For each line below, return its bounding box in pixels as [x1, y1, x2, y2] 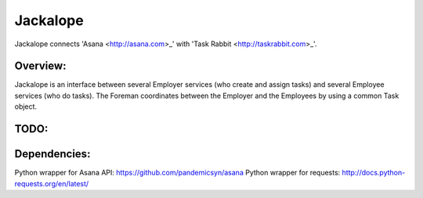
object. [14, 102, 38, 111]
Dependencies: [14, 147, 91, 160]
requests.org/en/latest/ [14, 178, 89, 188]
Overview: [14, 59, 67, 73]
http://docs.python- [342, 168, 406, 178]
